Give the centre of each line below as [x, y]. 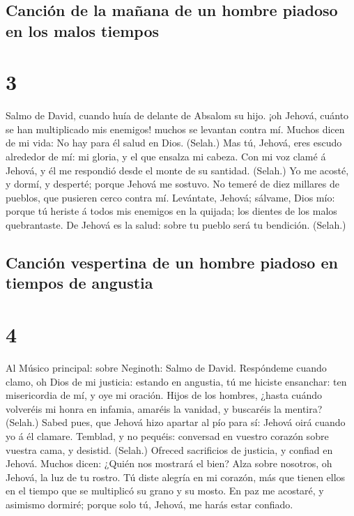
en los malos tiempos [83, 30]
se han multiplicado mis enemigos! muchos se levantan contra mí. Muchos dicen [175, 129]
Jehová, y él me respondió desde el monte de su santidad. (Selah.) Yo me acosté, [177, 170]
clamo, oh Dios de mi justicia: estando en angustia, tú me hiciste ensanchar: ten [176, 381]
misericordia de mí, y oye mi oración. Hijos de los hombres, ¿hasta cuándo [164, 395]
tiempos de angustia [79, 283]
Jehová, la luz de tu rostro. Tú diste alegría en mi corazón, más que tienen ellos [176, 477]
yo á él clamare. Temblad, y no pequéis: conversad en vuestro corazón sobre [167, 435]
